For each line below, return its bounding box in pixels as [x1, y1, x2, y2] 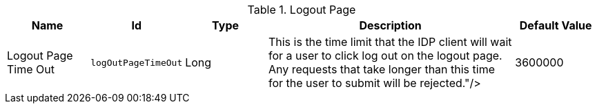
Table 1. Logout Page [247, 3, 356, 16]
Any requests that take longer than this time [268, 62, 495, 76]
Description [359, 19, 422, 32]
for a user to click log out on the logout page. [268, 49, 502, 62]
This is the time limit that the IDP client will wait [268, 35, 512, 49]
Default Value [519, 19, 592, 32]
